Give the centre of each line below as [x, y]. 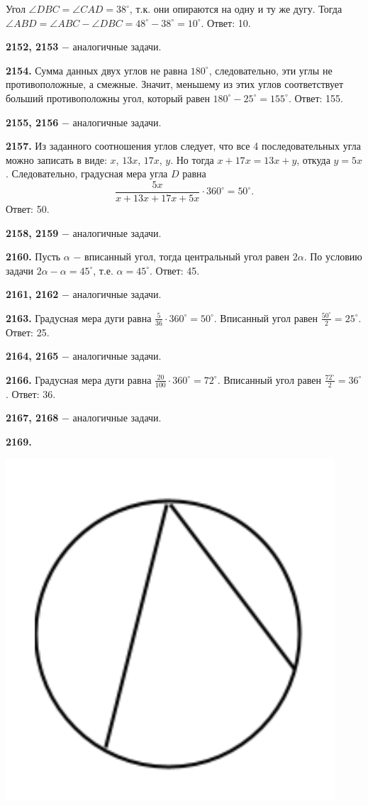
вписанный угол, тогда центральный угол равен [187, 256]
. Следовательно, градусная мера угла [87, 173]
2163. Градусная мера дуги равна [79, 318]
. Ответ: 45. [175, 270]
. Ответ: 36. [31, 393]
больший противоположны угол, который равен [108, 98]
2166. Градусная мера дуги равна [79, 379]
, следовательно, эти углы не [271, 70]
